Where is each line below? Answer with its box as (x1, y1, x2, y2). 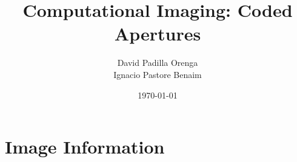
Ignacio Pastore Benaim (113, 68, 202, 80)
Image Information (5, 134, 165, 159)
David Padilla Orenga (117, 56, 198, 69)
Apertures (114, 21, 201, 46)
